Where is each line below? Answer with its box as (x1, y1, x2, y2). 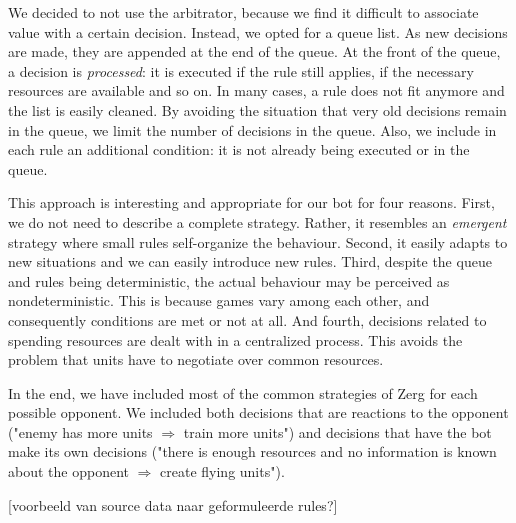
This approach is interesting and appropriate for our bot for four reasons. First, (8, 192, 495, 213)
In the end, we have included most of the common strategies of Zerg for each (8, 382, 478, 403)
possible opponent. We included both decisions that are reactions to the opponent (8, 402, 509, 423)
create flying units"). (160, 461, 285, 482)
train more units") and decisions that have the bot (183, 421, 492, 442)
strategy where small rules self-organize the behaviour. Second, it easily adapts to (8, 231, 508, 252)
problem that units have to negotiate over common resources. (8, 349, 384, 370)
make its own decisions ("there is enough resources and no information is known (8, 441, 497, 462)
